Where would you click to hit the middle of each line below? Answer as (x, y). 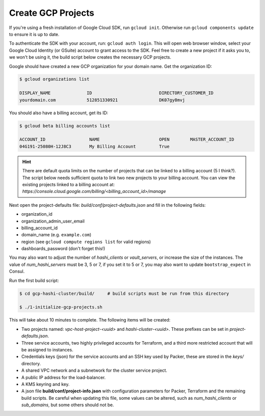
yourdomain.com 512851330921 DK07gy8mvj (102, 100)
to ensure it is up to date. (34, 34)
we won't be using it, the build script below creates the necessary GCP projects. (90, 57)
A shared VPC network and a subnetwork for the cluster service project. (94, 370)
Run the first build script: (34, 280)
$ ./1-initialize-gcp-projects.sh (61, 307)
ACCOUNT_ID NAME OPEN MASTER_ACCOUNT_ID (127, 140)
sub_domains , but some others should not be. (68, 405)
